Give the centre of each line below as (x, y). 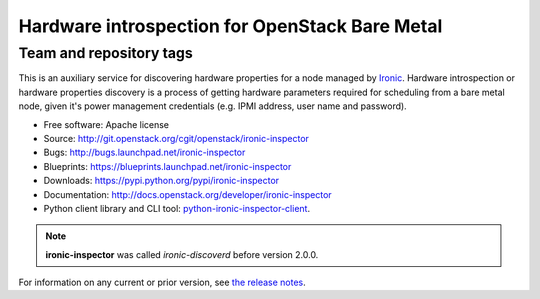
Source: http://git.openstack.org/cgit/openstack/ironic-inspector (176, 138)
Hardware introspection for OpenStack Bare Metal (230, 26)
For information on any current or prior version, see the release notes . (162, 282)
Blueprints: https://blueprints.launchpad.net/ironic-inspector (167, 166)
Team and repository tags (106, 53)
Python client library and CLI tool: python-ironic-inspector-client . (176, 208)
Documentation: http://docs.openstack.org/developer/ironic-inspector (187, 194)
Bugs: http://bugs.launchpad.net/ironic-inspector (144, 152)
